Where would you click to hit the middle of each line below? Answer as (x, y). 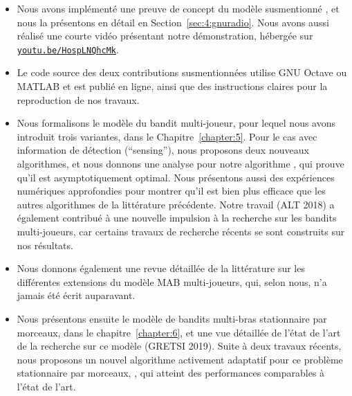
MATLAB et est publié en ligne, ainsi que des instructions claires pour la (172, 86)
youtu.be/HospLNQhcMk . (68, 49)
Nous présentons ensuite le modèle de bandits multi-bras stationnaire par (172, 318)
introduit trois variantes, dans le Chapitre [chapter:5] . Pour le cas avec (167, 136)
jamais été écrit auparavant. (76, 295)
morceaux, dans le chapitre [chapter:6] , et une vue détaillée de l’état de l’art (179, 332)
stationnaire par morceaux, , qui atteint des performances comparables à (171, 373)
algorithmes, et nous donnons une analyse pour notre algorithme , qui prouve (180, 163)
